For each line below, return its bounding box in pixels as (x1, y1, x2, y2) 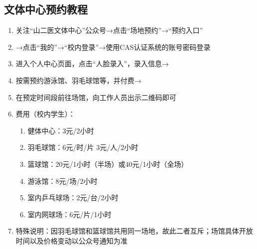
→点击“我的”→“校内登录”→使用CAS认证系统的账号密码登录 (15, 41, 211, 52)
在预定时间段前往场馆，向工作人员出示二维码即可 (15, 92, 176, 102)
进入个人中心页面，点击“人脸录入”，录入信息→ (15, 58, 169, 69)
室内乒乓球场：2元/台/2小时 (27, 192, 119, 203)
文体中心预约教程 (4, 1, 88, 17)
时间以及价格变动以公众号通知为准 (15, 235, 128, 246)
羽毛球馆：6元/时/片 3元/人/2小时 (27, 142, 138, 152)
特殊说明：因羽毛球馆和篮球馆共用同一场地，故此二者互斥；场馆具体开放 (15, 226, 253, 236)
